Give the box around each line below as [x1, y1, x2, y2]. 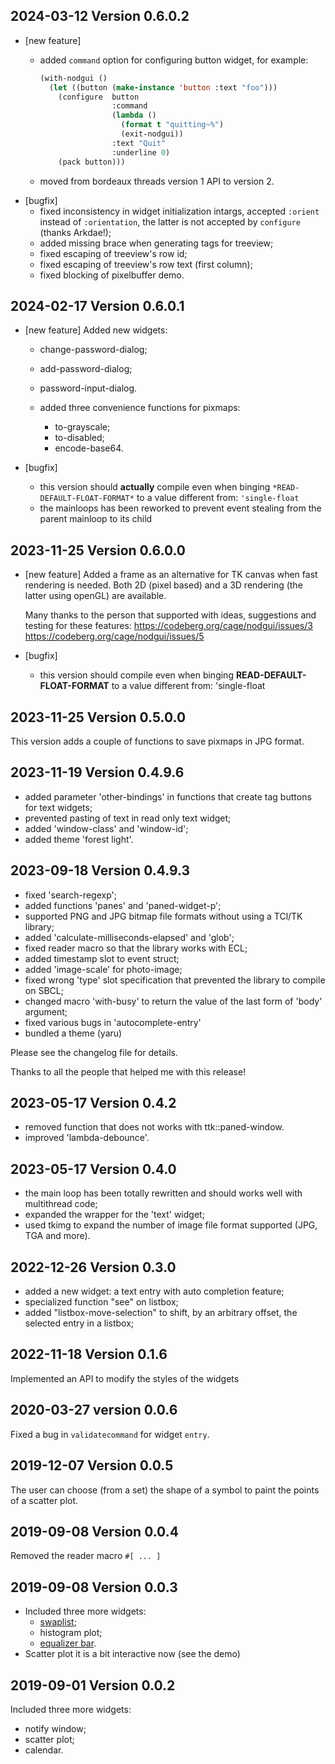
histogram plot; [39, 1627, 103, 1639]
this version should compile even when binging [39, 669, 234, 681]
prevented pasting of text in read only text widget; [24, 812, 232, 824]
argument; [24, 1005, 68, 1018]
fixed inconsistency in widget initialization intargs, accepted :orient [39, 205, 320, 217]
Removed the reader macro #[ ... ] [10, 1550, 162, 1562]
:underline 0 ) [111, 147, 171, 158]
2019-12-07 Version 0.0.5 [10, 1457, 174, 1474]
